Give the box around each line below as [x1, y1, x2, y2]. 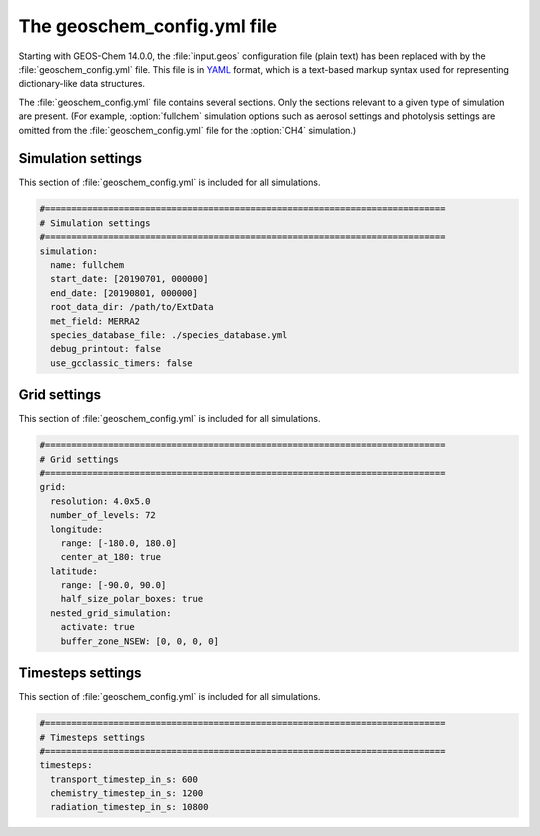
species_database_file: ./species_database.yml [50, 329, 288, 340]
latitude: [50, 565, 99, 577]
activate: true [60, 621, 135, 633]
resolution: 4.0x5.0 [50, 495, 151, 507]
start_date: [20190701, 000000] [50, 273, 209, 285]
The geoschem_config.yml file [18, 15, 278, 37]
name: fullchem [50, 259, 125, 270]
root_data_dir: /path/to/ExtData [50, 301, 214, 313]
